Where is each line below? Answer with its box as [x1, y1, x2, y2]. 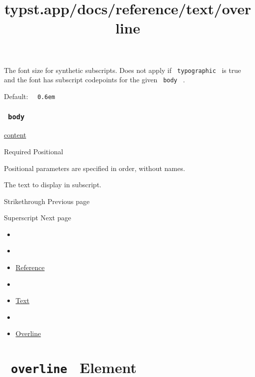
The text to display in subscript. [4, 179, 102, 190]
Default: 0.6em [4, 91, 55, 101]
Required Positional [4, 146, 63, 156]
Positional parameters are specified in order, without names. [4, 163, 185, 173]
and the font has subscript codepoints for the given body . [4, 74, 185, 85]
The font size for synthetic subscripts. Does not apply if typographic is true [4, 65, 241, 75]
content [4, 130, 27, 140]
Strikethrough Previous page [4, 196, 90, 206]
